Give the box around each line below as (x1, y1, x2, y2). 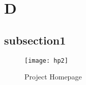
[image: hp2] (24, 57, 68, 64)
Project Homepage (24, 71, 82, 82)
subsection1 (4, 32, 66, 48)
